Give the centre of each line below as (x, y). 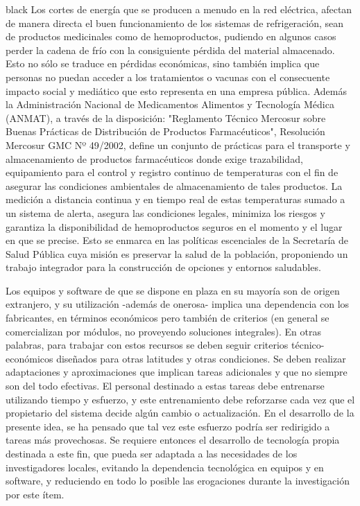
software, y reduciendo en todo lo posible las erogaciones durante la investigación (178, 481)
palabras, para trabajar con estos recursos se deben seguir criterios (147, 345)
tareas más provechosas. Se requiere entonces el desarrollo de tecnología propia (173, 440)
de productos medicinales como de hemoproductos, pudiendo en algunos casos (171, 36)
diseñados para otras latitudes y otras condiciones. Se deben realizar (201, 358)
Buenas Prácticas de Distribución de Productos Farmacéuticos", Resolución (165, 131)
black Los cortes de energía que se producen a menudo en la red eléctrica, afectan (179, 9)
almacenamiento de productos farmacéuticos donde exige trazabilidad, (154, 158)
